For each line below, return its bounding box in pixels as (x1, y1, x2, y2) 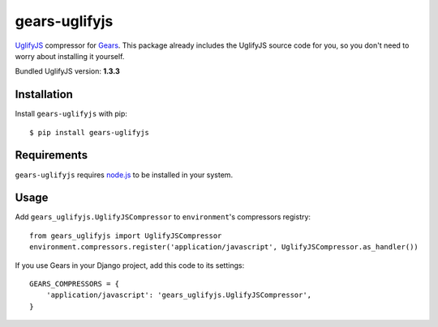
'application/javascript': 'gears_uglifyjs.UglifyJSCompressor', (45, 291, 312, 299)
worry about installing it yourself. (15, 51, 125, 61)
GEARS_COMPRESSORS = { (29, 279, 120, 288)
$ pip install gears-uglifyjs (29, 128, 150, 137)
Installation (15, 87, 73, 101)
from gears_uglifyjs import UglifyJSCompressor (29, 231, 222, 240)
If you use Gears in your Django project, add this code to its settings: (15, 260, 245, 270)
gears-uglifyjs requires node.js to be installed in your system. (15, 170, 234, 180)
